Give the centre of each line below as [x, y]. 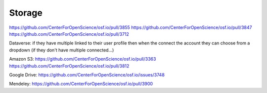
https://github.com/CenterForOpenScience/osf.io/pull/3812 [69, 66]
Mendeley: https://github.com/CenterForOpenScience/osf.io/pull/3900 [81, 84]
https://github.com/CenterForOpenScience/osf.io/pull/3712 [69, 34]
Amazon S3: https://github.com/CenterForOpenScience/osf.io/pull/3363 [83, 59]
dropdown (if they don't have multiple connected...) [62, 50]
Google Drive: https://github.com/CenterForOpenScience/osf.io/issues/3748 [87, 75]
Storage [26, 13]
